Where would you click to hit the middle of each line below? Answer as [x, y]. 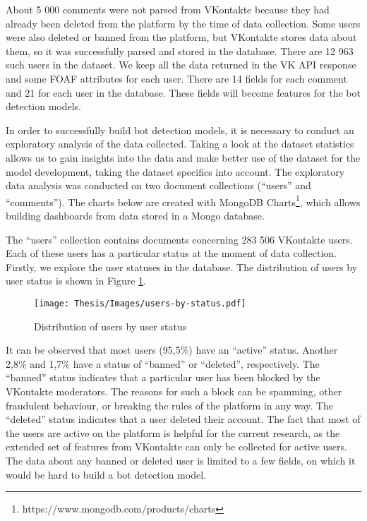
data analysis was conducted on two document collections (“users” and [158, 185]
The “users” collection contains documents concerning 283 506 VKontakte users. [179, 239]
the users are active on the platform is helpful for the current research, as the [173, 432]
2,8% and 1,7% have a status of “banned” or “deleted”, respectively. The [163, 363]
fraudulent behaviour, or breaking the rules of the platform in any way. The [169, 405]
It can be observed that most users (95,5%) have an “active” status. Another [172, 350]
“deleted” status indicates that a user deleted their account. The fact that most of [183, 419]
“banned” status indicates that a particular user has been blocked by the [163, 377]
